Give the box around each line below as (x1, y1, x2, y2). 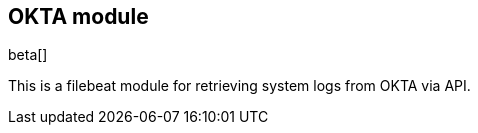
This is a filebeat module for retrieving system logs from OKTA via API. (8, 77, 471, 95)
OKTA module (8, 4, 149, 29)
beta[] (8, 46, 48, 64)
